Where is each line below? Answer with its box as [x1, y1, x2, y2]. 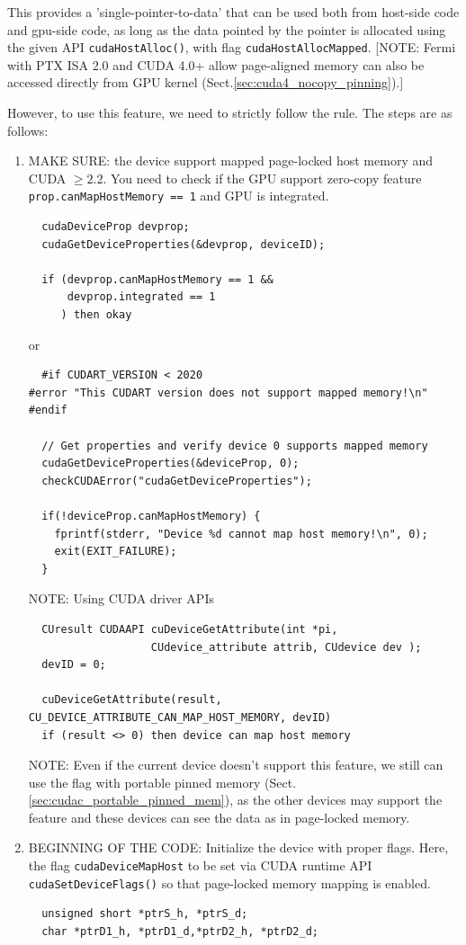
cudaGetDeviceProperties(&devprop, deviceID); [41, 237, 326, 251]
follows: [7, 120, 49, 139]
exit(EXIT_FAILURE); [54, 545, 177, 558]
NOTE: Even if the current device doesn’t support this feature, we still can [28, 755, 444, 774]
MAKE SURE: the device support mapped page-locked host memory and [28, 151, 434, 170]
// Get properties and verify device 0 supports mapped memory [41, 439, 428, 452]
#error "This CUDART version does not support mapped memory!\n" [28, 386, 428, 399]
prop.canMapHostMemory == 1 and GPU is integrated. [28, 186, 329, 205]
